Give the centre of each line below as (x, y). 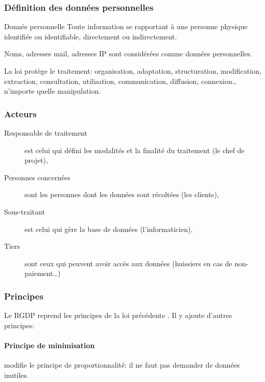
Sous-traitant (25, 211)
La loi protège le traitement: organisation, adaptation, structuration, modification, (133, 71)
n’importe (19, 91)
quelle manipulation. (69, 91)
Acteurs (20, 113)
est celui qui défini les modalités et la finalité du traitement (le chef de (135, 150)
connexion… (219, 81)
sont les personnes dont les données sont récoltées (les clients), (122, 194)
